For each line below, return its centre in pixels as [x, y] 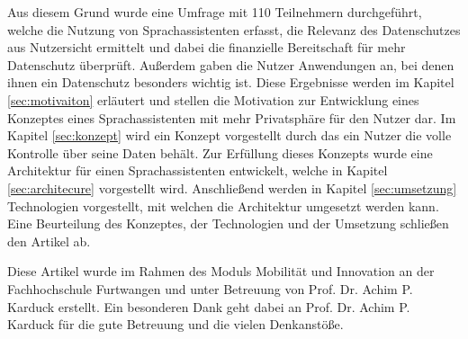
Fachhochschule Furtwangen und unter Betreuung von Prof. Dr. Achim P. [210, 288]
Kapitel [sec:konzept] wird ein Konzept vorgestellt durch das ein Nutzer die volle [229, 135]
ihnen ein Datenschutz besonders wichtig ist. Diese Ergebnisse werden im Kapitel [231, 82]
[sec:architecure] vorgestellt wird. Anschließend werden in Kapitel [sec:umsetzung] [232, 187]
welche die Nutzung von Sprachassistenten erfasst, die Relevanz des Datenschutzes [234, 29]
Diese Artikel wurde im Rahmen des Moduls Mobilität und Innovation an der [221, 271]
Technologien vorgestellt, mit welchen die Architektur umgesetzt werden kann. [223, 205]
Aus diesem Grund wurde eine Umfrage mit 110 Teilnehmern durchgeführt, [215, 12]
